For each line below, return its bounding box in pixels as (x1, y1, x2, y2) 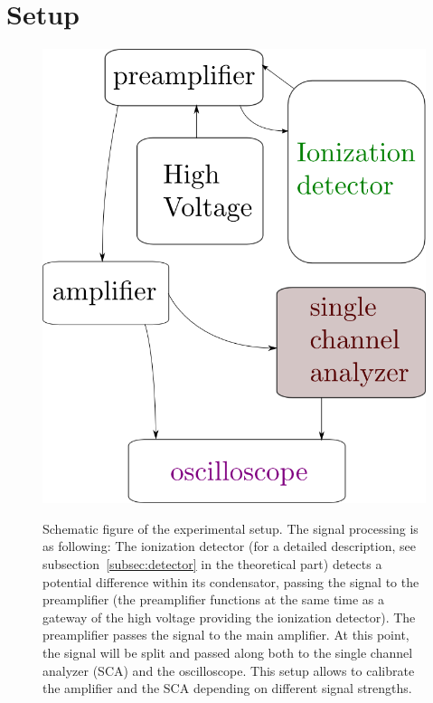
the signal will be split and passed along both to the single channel (42, 643, 413, 661)
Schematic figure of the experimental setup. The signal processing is (42, 518, 419, 537)
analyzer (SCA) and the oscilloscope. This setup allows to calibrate (42, 660, 415, 679)
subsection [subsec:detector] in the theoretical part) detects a (42, 555, 382, 574)
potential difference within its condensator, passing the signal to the (42, 572, 419, 591)
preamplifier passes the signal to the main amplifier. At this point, (42, 625, 409, 644)
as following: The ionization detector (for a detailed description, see (42, 537, 416, 556)
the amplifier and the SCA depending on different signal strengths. (42, 679, 412, 698)
